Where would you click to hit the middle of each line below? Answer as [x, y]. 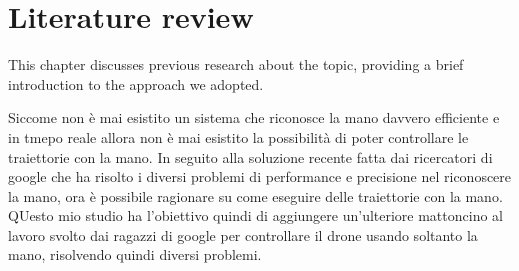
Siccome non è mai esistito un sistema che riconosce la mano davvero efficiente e [254, 117]
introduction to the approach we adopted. [136, 83]
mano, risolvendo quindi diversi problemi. [135, 254]
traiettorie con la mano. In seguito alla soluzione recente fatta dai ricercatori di [250, 156]
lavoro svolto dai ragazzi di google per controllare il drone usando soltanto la [243, 234]
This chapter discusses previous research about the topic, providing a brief [236, 64]
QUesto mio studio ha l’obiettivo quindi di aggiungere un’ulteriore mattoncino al [255, 215]
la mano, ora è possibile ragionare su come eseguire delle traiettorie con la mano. [255, 195]
